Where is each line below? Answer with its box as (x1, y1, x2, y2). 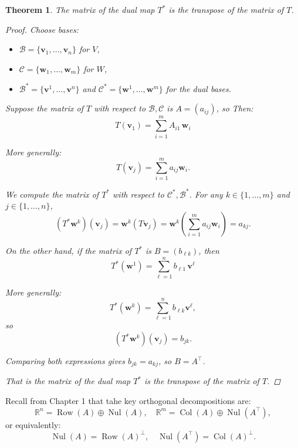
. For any (189, 188, 223, 200)
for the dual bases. (165, 82, 231, 94)
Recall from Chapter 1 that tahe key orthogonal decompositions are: (5, 395, 251, 407)
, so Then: (216, 102, 253, 114)
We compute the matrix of (5, 188, 99, 200)
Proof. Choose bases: (5, 23, 79, 35)
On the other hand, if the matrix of (5, 245, 132, 256)
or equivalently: (5, 418, 61, 430)
